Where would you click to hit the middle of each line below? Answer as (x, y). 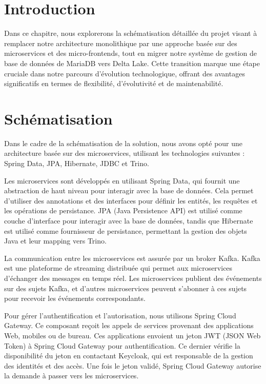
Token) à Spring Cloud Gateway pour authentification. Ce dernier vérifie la (122, 345)
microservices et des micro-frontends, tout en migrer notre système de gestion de (131, 53)
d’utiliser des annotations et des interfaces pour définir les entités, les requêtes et (131, 200)
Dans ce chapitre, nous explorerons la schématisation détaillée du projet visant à (131, 33)
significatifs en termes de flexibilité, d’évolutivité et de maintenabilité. (114, 83)
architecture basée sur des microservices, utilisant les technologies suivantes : (125, 153)
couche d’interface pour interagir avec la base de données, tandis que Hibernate (129, 220)
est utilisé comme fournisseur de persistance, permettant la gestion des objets (126, 230)
